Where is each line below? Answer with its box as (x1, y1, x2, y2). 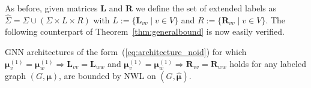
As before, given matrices (5, 2, 98, 14)
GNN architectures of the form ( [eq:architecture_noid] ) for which (5, 45, 247, 57)
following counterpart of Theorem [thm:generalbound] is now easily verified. (5, 25, 285, 38)
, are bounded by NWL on (59, 69, 156, 82)
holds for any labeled (229, 57, 306, 69)
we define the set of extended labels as (135, 2, 276, 14)
